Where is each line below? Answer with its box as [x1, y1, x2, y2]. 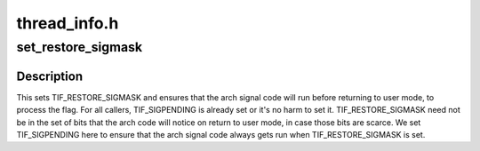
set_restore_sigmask [16, 39, 142, 55]
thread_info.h [16, 13, 119, 33]
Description [16, 68, 84, 83]
